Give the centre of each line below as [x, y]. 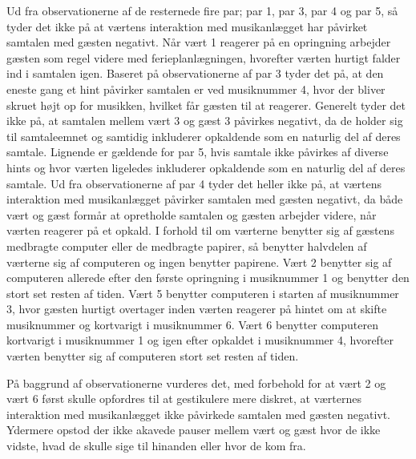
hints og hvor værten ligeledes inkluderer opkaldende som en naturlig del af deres [206, 167]
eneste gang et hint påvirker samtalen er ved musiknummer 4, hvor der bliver [196, 89]
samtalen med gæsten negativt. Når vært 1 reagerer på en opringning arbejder [199, 42]
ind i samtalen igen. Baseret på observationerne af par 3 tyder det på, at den [195, 73]
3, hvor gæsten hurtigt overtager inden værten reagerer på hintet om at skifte [197, 309]
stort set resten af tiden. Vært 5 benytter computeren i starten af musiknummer [203, 293]
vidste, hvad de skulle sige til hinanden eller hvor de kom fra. [156, 446]
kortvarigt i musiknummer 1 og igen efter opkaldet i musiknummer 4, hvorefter [200, 340]
